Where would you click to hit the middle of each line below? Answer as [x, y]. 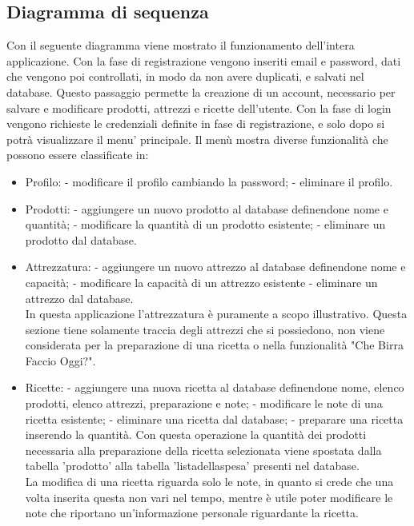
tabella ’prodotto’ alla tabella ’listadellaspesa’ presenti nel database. [192, 466]
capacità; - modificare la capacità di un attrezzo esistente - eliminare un [201, 282]
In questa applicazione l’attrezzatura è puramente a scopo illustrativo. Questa [216, 314]
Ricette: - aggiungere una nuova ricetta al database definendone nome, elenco [215, 387]
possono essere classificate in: [78, 155]
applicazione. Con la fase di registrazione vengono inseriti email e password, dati [204, 60]
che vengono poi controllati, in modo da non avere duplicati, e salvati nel [185, 76]
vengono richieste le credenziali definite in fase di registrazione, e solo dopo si [196, 124]
